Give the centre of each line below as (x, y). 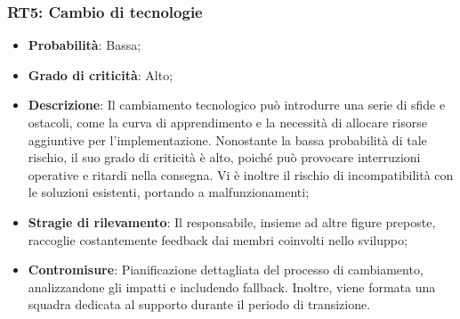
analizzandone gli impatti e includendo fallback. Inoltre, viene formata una (232, 286)
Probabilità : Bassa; (85, 45)
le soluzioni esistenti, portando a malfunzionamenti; (169, 192)
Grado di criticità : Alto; (101, 74)
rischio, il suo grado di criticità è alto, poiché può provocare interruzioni (224, 157)
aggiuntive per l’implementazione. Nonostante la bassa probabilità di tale (227, 139)
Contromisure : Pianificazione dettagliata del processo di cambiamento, (226, 270)
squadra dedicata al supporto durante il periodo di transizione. (199, 304)
